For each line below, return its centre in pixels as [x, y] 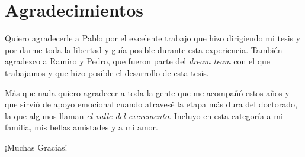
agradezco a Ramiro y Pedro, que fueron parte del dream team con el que [138, 61]
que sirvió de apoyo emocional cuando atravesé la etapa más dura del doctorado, [151, 104]
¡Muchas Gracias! [36, 147]
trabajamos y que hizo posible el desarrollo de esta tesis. [107, 72]
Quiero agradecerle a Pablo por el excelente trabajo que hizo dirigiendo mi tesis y [153, 38]
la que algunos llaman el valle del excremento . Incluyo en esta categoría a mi [144, 115]
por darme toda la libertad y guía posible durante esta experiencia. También [144, 49]
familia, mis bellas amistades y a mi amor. [81, 127]
